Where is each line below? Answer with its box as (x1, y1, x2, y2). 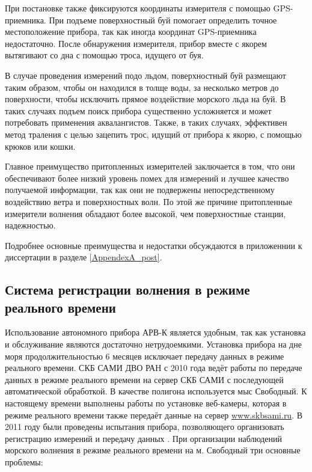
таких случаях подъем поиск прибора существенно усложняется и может (5, 104, 272, 117)
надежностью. (5, 219, 56, 231)
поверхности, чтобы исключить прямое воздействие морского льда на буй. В (5, 93, 286, 105)
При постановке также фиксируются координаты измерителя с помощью (5, 2, 271, 14)
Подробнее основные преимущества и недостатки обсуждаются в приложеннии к (5, 239, 302, 251)
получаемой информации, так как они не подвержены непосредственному (5, 183, 275, 196)
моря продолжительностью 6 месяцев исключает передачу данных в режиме (5, 349, 284, 362)
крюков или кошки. (5, 139, 76, 152)
